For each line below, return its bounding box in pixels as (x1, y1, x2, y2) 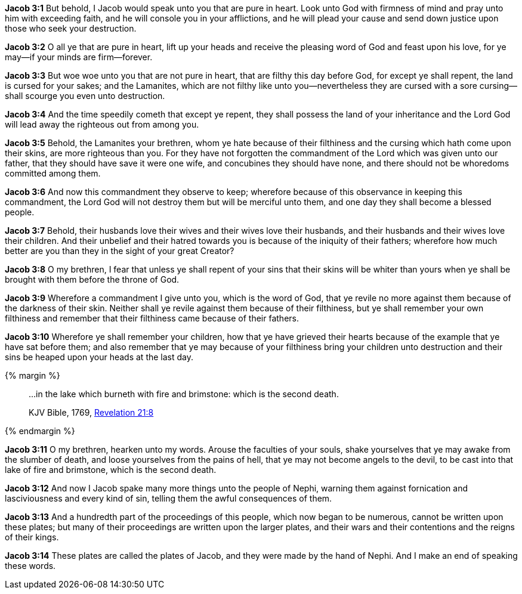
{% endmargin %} (5, 426, 75, 436)
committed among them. (5, 168, 101, 178)
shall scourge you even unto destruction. (5, 91, 165, 101)
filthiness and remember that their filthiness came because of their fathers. (5, 313, 299, 323)
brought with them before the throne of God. (5, 274, 180, 284)
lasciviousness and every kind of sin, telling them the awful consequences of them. (5, 493, 332, 503)
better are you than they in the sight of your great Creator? (5, 246, 234, 256)
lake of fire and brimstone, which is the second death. (5, 465, 217, 475)
